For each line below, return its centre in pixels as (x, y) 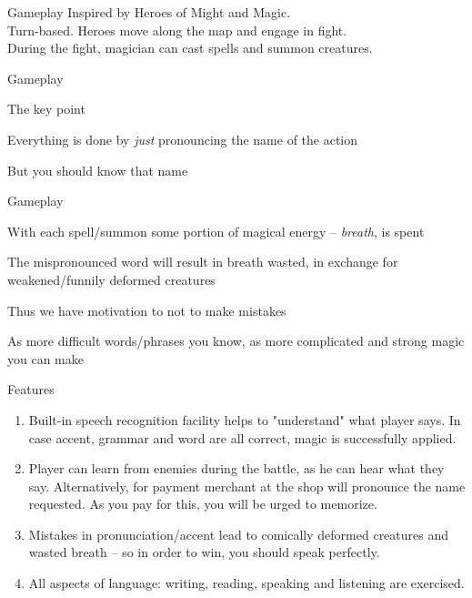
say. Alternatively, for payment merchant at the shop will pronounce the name (247, 486)
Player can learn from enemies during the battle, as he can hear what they (236, 468)
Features (31, 389)
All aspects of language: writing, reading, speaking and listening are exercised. (246, 583)
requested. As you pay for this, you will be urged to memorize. (203, 504)
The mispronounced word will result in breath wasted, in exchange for (203, 262)
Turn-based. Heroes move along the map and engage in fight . (177, 30)
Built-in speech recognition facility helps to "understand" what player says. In (245, 419)
